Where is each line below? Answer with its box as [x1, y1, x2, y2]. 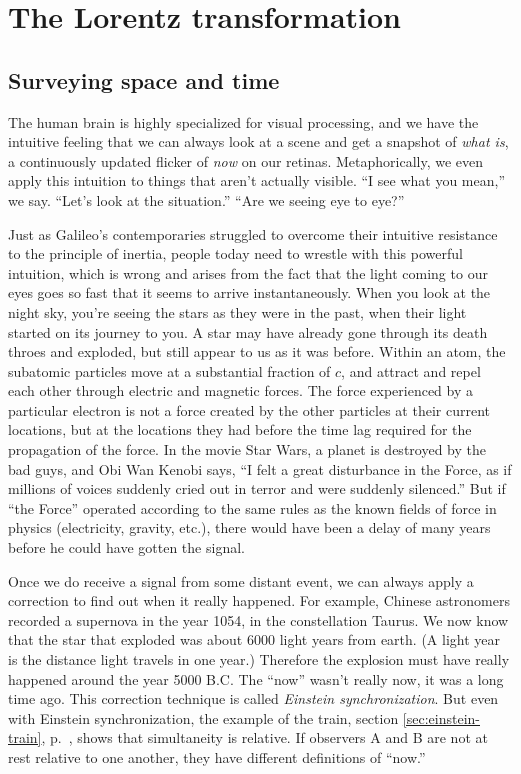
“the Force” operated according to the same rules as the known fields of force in [8, 497, 497, 518]
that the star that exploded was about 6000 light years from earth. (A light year [8, 629, 500, 650]
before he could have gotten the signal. [8, 537, 245, 558]
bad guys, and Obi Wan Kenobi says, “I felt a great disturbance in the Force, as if [8, 458, 512, 479]
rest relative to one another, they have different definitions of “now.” [8, 746, 426, 767]
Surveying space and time [8, 64, 280, 95]
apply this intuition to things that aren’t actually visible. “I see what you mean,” [8, 170, 505, 191]
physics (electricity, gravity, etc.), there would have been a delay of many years [8, 517, 491, 538]
